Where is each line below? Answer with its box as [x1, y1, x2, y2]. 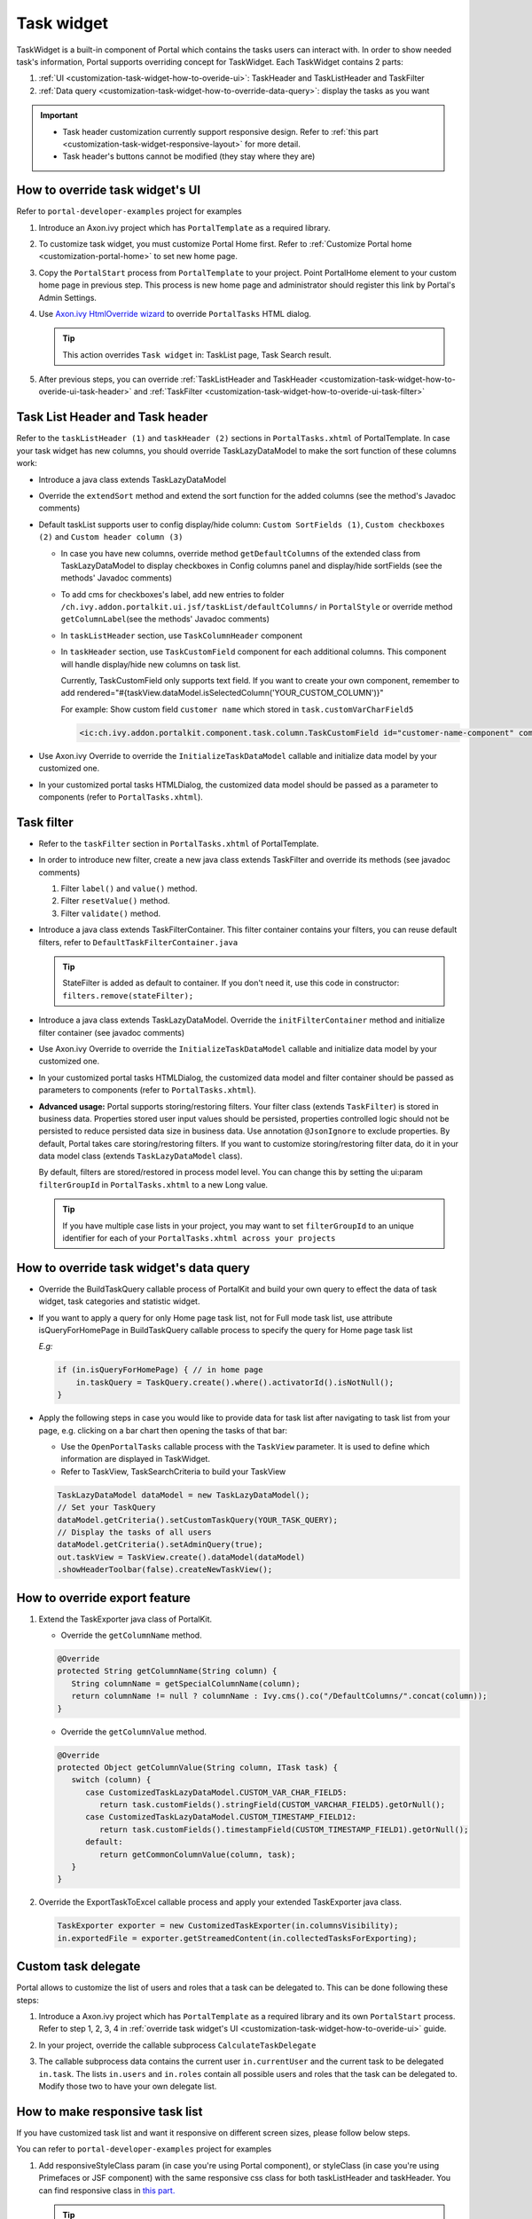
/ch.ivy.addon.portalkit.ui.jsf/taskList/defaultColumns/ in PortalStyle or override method [60, 602, 453, 612]
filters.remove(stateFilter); [62, 991, 194, 1000]
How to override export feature [16, 1590, 191, 1606]
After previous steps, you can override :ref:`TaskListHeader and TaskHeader [38, 374, 317, 385]
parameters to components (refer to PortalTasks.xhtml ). [38, 1085, 256, 1095]
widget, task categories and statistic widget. [38, 1296, 200, 1307]
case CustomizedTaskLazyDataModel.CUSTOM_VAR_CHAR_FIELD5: [85, 1787, 348, 1797]
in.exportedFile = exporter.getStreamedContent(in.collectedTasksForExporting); [57, 1933, 418, 1943]
